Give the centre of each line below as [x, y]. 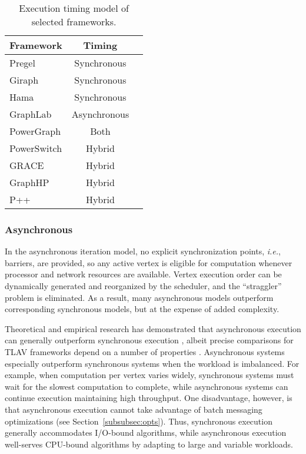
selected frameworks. [74, 21]
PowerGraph [35, 131]
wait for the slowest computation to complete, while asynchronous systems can [147, 386]
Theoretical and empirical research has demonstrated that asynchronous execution [153, 328]
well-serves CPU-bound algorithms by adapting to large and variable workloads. [149, 444]
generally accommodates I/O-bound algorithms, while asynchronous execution [146, 433]
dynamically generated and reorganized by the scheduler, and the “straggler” [143, 286]
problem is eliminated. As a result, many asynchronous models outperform [139, 297]
